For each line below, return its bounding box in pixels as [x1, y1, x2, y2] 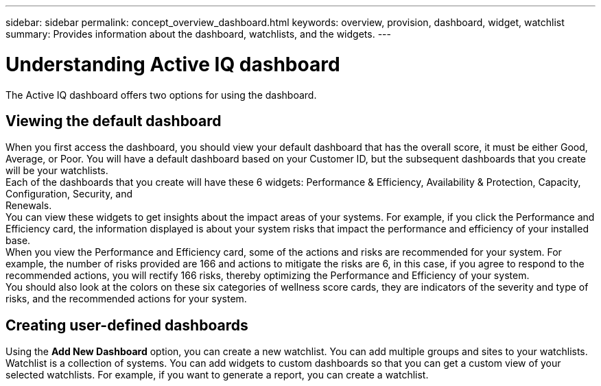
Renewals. [5, 200, 52, 212]
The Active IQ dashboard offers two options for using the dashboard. [5, 88, 317, 101]
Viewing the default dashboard [5, 112, 222, 130]
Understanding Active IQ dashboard [5, 52, 340, 76]
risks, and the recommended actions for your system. [5, 293, 247, 305]
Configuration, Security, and [5, 188, 133, 200]
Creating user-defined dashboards [5, 316, 248, 334]
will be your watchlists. [5, 165, 108, 177]
